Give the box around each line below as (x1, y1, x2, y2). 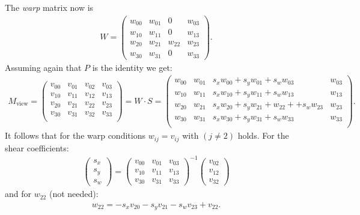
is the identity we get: (92, 61, 172, 73)
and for (5, 187, 32, 200)
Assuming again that (5, 61, 82, 73)
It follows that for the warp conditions (5, 129, 145, 142)
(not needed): (49, 187, 99, 200)
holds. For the (237, 129, 289, 142)
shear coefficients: (5, 141, 69, 154)
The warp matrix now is (5, 1, 94, 13)
